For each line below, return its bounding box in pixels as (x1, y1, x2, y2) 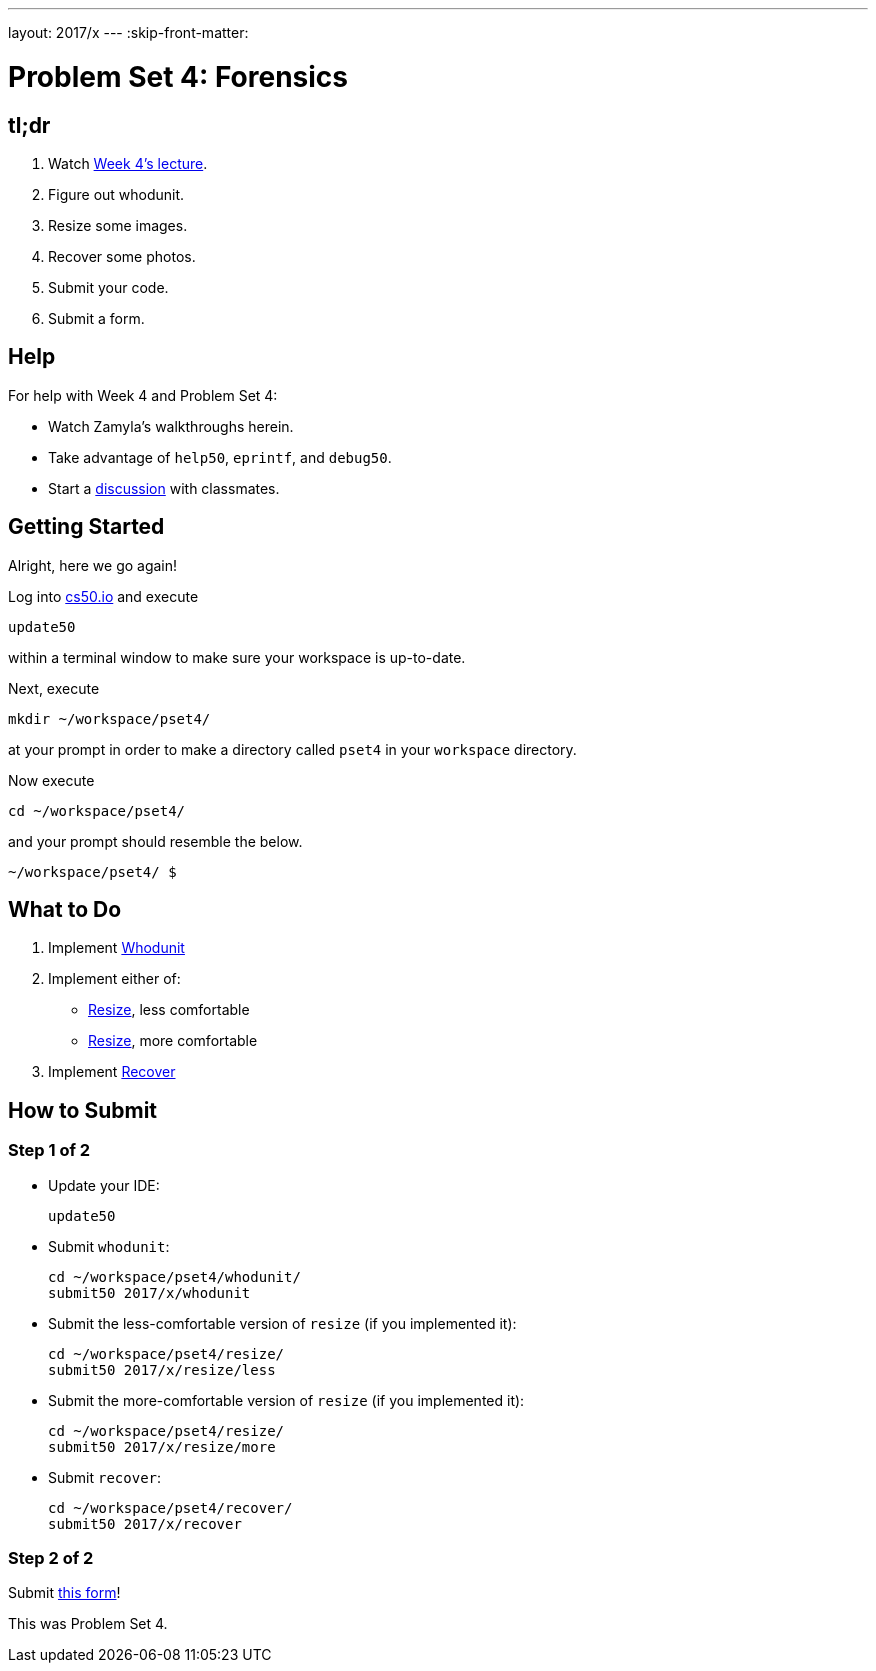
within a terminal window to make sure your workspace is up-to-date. (8, 648, 466, 666)
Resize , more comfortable (88, 1032, 258, 1050)
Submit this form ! (8, 1584, 121, 1602)
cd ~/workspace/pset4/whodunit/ (48, 1268, 301, 1285)
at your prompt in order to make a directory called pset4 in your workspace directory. (8, 740, 577, 758)
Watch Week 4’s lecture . (48, 154, 208, 172)
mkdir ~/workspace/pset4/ (8, 710, 211, 727)
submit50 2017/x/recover (48, 1515, 242, 1532)
